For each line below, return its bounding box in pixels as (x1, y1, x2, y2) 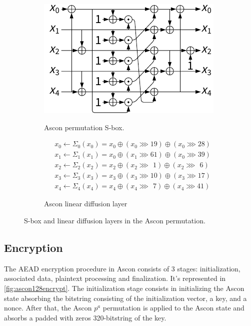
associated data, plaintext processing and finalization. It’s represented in (4, 273, 226, 283)
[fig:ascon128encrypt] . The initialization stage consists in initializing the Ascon (4, 282, 244, 293)
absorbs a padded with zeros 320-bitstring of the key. (4, 312, 166, 322)
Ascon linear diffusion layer (44, 198, 127, 209)
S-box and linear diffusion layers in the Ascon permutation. (24, 215, 205, 225)
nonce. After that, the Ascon (4, 302, 92, 313)
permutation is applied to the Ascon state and (102, 302, 244, 313)
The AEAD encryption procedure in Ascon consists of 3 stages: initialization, (4, 263, 240, 273)
